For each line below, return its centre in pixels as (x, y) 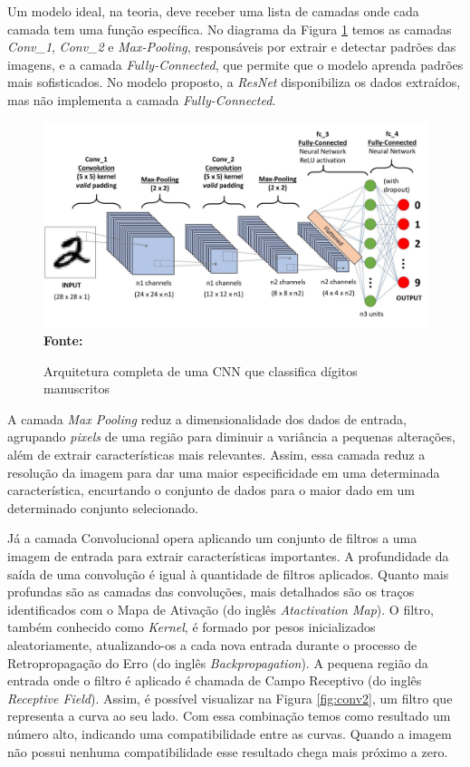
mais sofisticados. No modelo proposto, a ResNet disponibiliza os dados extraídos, (234, 82)
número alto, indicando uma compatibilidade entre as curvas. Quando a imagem (230, 733)
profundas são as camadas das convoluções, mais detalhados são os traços (211, 592)
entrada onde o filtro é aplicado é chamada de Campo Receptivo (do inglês (215, 680)
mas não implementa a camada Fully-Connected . (142, 99)
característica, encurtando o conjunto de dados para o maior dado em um (211, 490)
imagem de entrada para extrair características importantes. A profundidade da (228, 556)
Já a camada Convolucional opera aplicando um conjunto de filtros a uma (212, 538)
